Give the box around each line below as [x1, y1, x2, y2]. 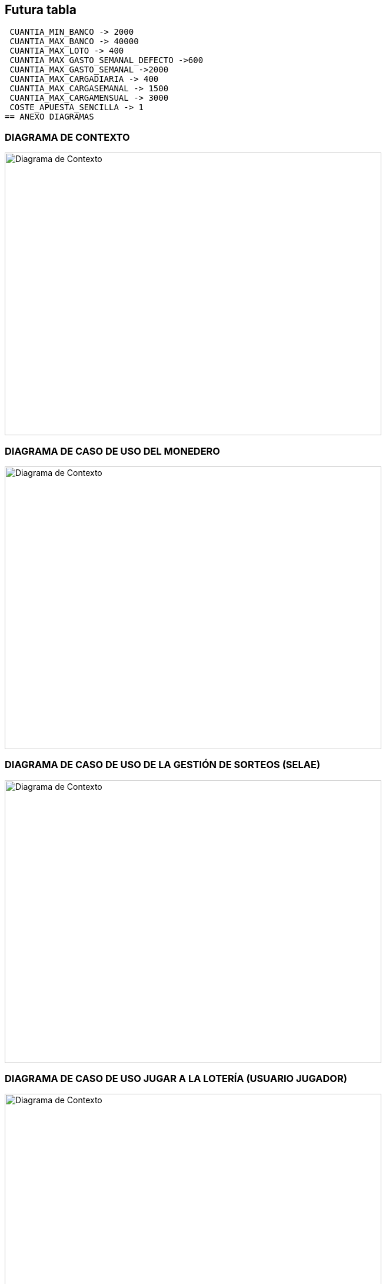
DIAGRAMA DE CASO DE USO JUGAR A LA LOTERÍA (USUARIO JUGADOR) [5, 1073, 347, 1085]
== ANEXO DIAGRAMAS [5, 112, 94, 122]
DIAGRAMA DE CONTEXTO [5, 131, 130, 143]
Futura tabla [5, 2, 76, 17]
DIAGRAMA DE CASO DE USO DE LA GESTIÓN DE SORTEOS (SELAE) [5, 759, 321, 771]
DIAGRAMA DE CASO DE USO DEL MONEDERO [5, 445, 220, 457]
